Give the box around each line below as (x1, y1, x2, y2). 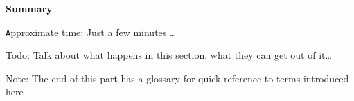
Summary (6, 1, 53, 15)
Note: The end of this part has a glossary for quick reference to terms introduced (6, 71, 349, 85)
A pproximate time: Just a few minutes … (6, 24, 177, 39)
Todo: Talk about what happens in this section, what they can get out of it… (6, 48, 332, 62)
